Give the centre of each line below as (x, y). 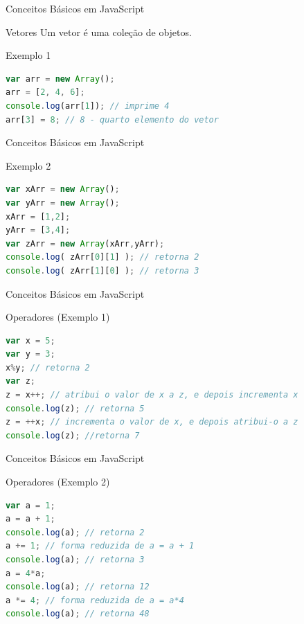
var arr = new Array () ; (60, 79)
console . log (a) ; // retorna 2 (75, 532)
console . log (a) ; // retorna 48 (78, 614)
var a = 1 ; (30, 505)
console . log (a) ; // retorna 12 (78, 587)
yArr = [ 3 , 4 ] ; (38, 230)
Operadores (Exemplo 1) (58, 317)
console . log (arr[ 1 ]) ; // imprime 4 (88, 106)
